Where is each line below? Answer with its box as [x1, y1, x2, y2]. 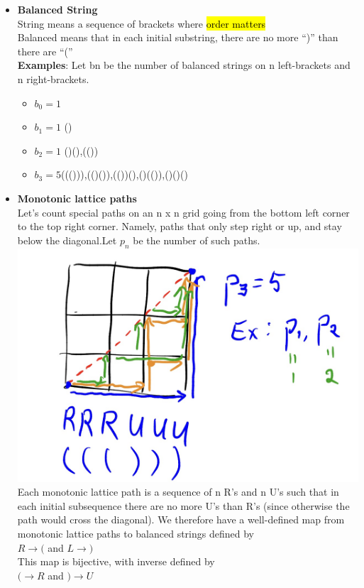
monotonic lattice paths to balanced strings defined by [17, 526, 254, 541]
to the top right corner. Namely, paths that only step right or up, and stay [17, 219, 342, 234]
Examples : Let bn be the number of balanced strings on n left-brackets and [17, 58, 351, 72]
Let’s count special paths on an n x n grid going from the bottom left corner [17, 205, 350, 219]
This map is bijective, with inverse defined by [17, 554, 215, 569]
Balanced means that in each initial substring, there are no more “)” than [17, 30, 338, 45]
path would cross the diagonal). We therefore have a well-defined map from [17, 512, 345, 527]
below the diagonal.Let [17, 232, 117, 247]
